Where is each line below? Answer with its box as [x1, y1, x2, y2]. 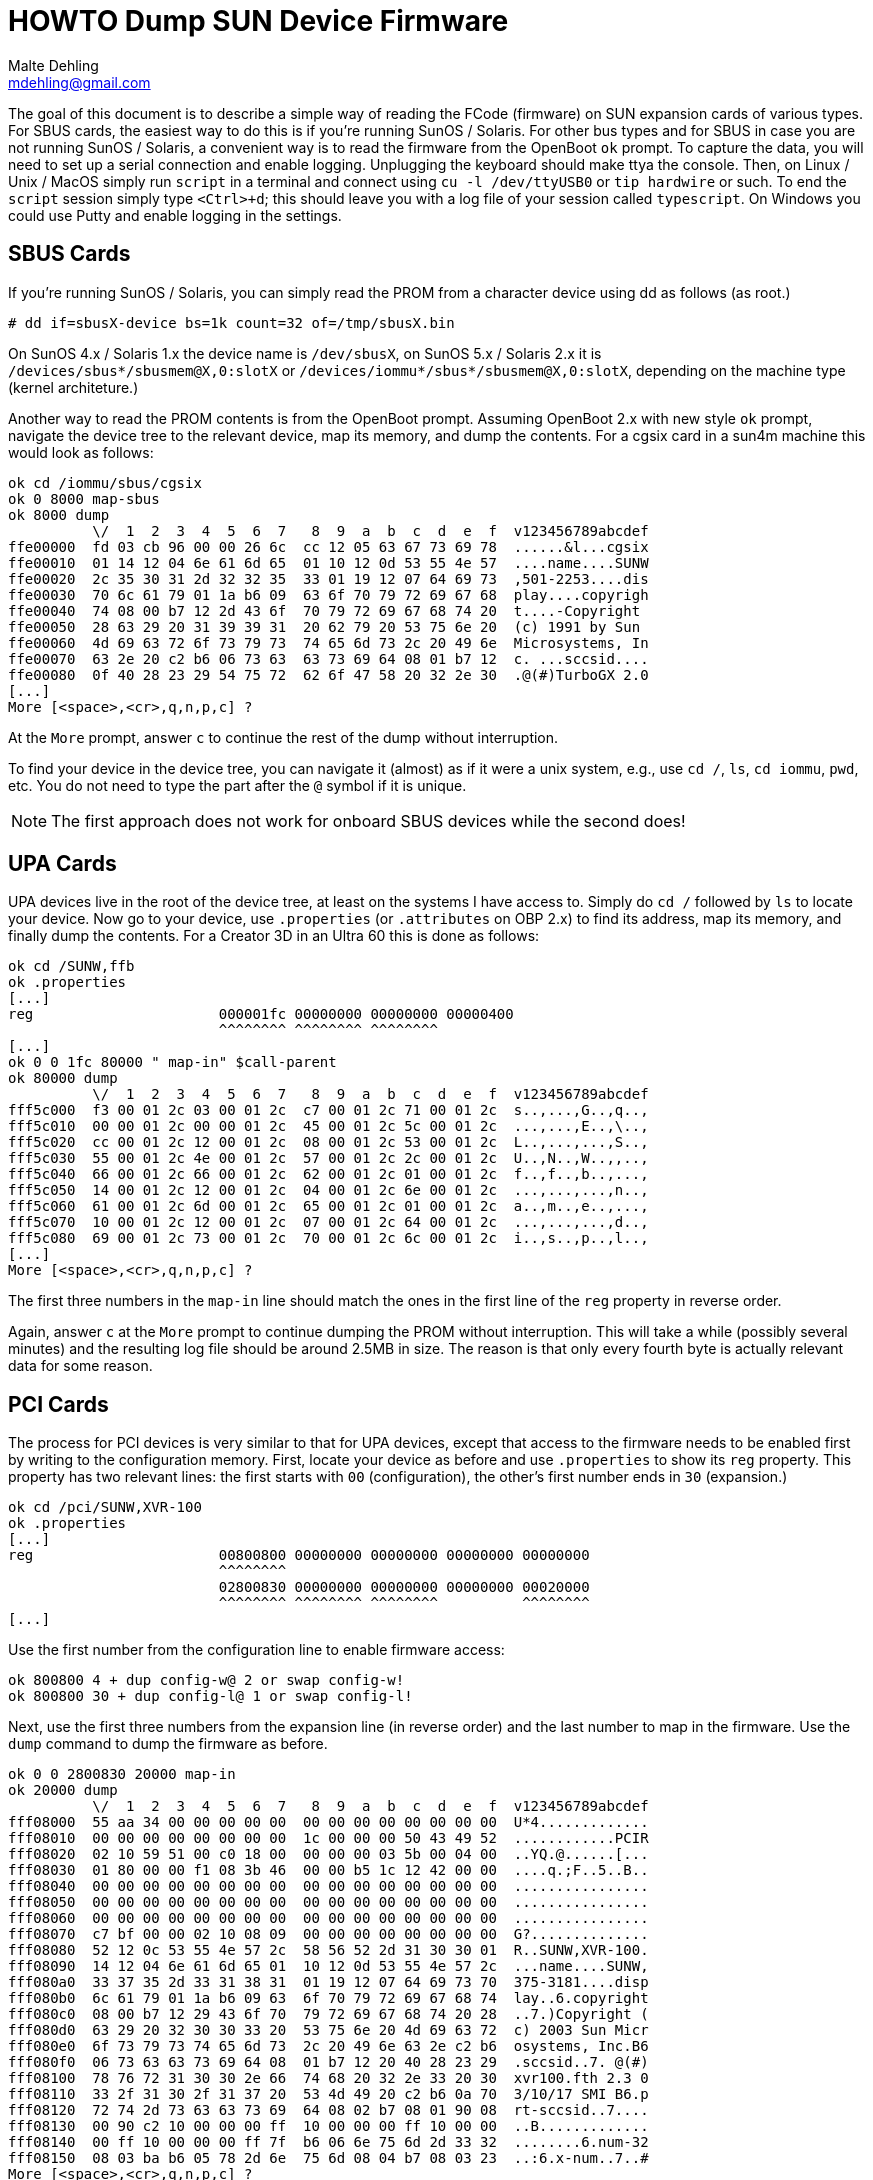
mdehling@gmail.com [8, 73, 151, 91]
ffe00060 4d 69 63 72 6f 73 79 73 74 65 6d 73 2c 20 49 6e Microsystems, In [8, 634, 649, 651]
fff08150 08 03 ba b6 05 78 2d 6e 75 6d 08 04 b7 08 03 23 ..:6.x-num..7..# [8, 2150, 649, 2167]
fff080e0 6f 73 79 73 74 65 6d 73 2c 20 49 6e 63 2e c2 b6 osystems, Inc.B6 [8, 2038, 649, 2055]
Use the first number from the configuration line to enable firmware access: [8, 1641, 505, 1659]
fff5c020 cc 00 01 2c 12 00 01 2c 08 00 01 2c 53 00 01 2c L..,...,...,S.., [8, 1134, 649, 1151]
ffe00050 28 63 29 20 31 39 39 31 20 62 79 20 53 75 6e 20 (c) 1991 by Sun [8, 618, 641, 635]
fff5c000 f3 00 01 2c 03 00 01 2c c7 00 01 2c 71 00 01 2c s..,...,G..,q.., [8, 1102, 649, 1119]
